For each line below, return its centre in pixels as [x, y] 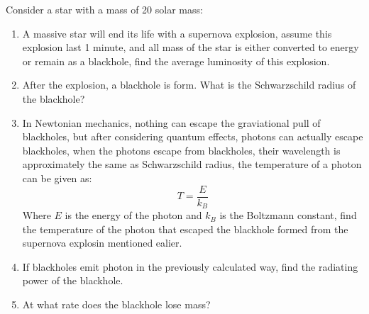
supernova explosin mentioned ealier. [102, 243]
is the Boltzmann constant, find [288, 215]
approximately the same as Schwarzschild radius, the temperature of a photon [192, 164]
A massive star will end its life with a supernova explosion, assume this [177, 33]
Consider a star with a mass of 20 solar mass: [104, 9]
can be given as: [57, 178]
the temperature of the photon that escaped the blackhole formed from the [185, 229]
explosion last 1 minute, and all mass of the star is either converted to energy [191, 47]
